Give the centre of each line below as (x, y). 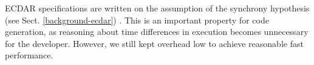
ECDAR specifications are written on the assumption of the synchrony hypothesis (157, 8)
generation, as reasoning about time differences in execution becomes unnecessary (157, 32)
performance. (29, 55)
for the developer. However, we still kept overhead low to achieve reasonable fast (154, 43)
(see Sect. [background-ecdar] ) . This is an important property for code (137, 20)
